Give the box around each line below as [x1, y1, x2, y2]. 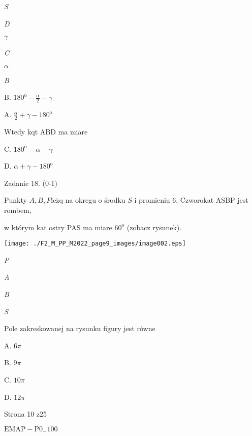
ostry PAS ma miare [49, 222, 112, 232]
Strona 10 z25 [4, 408, 47, 419]
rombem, [4, 205, 31, 215]
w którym [4, 222, 35, 232]
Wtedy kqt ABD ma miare [4, 126, 88, 137]
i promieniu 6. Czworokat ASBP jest [134, 195, 248, 205]
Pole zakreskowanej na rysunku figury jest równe [4, 323, 155, 334]
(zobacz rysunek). [127, 222, 182, 232]
